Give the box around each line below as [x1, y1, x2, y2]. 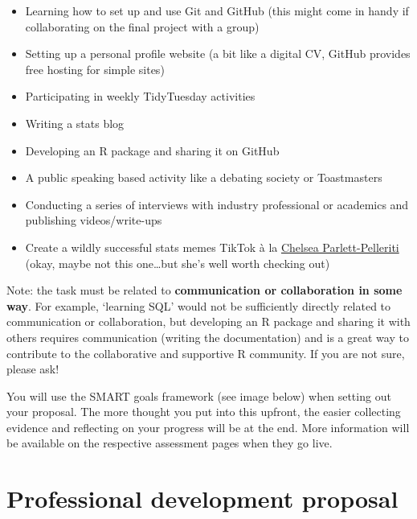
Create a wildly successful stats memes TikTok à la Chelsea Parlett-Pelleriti [25, 238, 399, 255]
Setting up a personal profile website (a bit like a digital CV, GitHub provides [25, 45, 411, 62]
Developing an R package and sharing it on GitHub [25, 142, 280, 159]
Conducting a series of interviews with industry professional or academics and [25, 196, 409, 212]
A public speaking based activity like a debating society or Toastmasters [25, 169, 382, 186]
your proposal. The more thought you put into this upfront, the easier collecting [6, 403, 401, 420]
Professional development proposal [6, 482, 399, 515]
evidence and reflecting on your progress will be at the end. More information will [6, 418, 410, 435]
